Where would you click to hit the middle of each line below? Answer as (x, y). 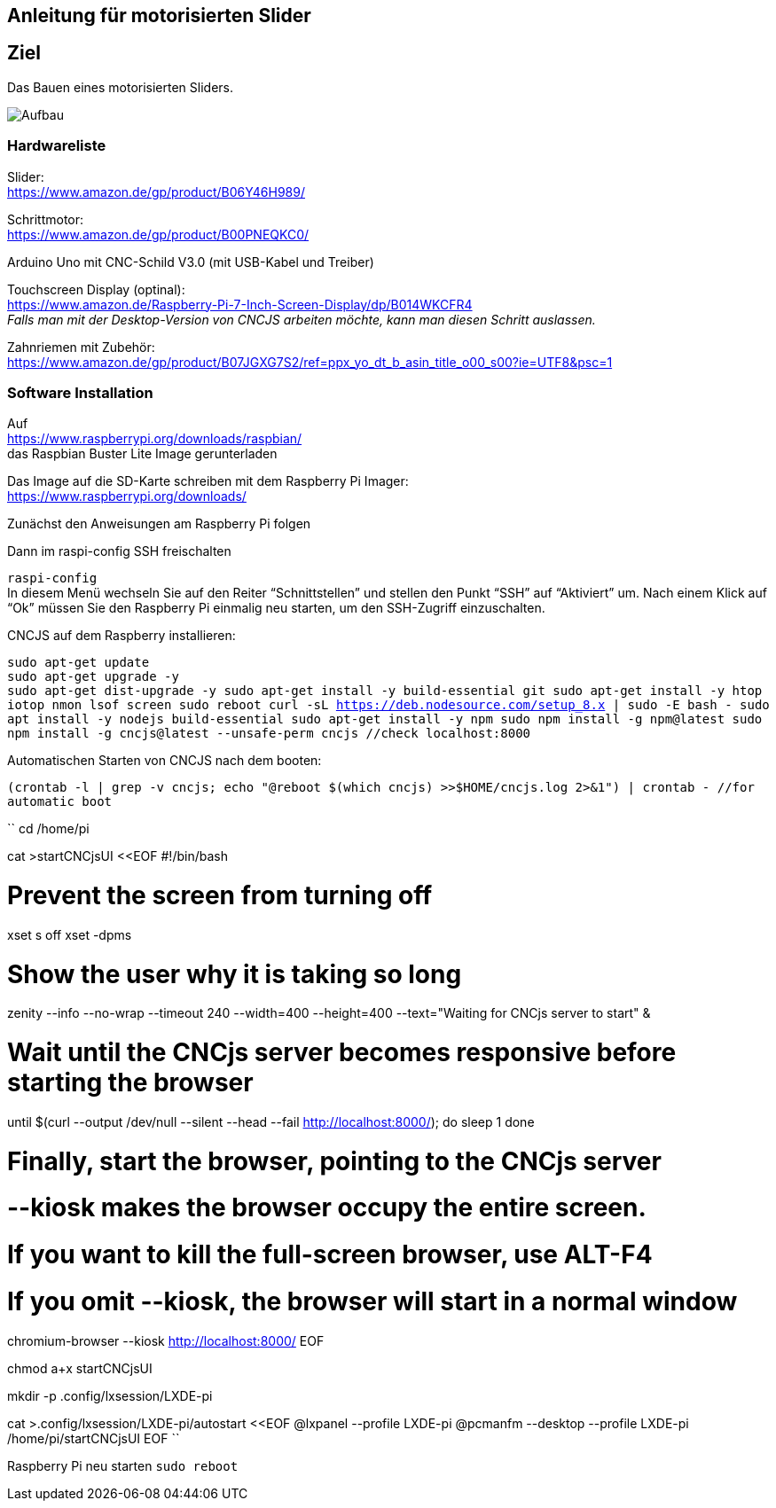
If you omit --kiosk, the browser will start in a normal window (372, 1301)
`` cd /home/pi (48, 829)
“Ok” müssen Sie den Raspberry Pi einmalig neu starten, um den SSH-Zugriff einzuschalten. (276, 608)
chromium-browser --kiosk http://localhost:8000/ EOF (166, 1340)
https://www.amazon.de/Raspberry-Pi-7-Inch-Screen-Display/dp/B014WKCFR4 (240, 304)
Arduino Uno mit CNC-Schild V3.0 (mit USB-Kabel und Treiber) (191, 262)
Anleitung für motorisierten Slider (159, 16)
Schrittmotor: (46, 219)
